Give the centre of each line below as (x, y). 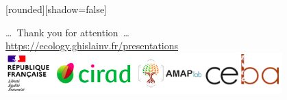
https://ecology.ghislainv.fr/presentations (92, 46)
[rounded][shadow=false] (57, 9)
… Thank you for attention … (67, 32)
